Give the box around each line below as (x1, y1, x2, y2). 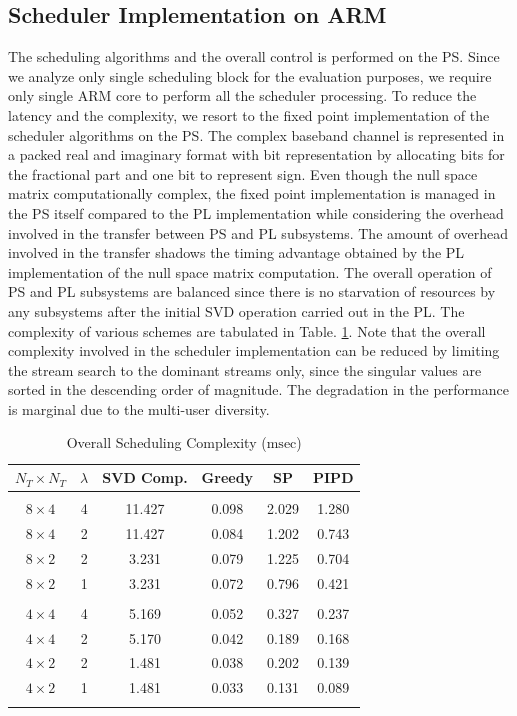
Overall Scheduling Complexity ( (66, 432, 267, 453)
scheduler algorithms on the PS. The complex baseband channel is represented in (8, 124, 505, 145)
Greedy (201, 467, 254, 488)
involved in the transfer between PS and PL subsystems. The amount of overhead (8, 222, 509, 243)
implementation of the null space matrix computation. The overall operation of (8, 261, 492, 282)
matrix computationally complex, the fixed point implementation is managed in (8, 183, 496, 204)
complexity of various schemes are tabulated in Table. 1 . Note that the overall (8, 320, 486, 341)
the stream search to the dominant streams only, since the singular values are (8, 359, 482, 380)
